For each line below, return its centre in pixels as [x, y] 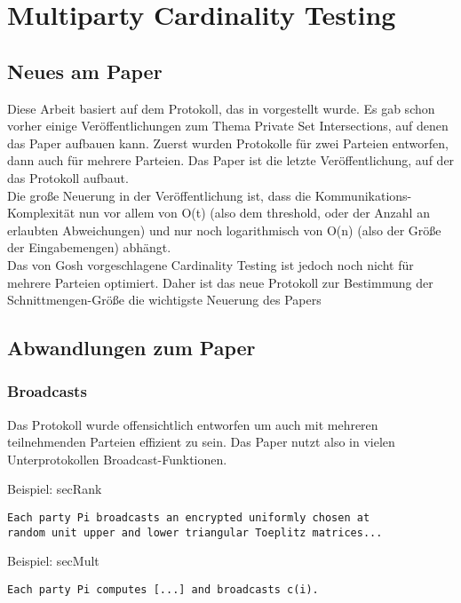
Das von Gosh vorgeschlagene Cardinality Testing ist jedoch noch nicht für [211, 264]
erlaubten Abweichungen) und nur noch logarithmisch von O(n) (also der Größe [224, 230]
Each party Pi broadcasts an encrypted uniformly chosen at [189, 518]
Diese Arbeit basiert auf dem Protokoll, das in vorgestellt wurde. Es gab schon [221, 108]
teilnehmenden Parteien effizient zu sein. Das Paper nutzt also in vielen [201, 442]
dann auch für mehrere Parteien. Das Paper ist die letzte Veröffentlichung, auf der [231, 160]
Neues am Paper [85, 71]
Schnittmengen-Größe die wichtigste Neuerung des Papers [164, 300]
